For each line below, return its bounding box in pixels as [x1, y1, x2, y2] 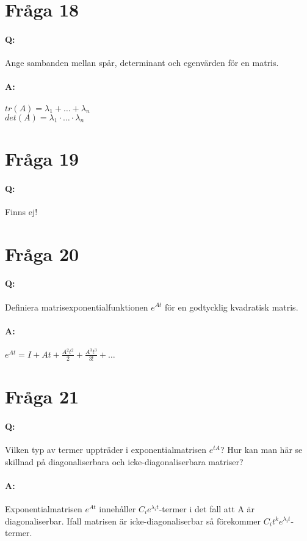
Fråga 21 [5, 383, 79, 408]
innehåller [99, 502, 136, 515]
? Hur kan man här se [220, 443, 303, 455]
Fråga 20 [5, 241, 79, 266]
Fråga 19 [5, 145, 79, 171]
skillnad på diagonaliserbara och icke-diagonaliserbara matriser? [5, 455, 244, 468]
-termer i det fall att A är [159, 502, 255, 515]
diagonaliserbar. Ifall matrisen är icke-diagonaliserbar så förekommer [5, 514, 261, 527]
